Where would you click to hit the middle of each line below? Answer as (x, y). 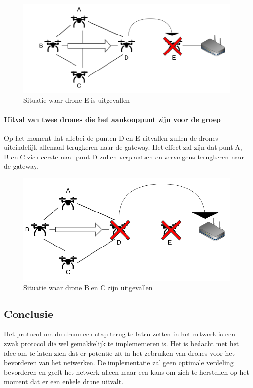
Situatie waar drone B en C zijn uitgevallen (88, 287)
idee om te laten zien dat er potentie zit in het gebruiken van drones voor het (119, 353)
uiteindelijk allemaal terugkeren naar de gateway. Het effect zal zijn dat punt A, (123, 147)
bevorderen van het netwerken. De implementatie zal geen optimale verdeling (119, 362)
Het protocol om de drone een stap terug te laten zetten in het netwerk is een (120, 334)
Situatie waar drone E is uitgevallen (77, 100)
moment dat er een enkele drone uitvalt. (64, 381)
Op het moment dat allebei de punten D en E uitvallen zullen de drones (111, 137)
